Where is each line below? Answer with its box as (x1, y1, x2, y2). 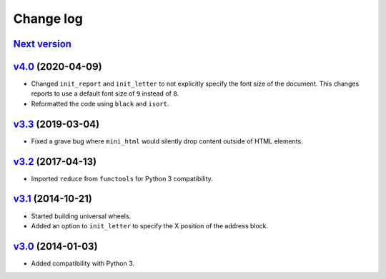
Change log (13, 11, 84, 26)
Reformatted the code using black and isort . (31, 99, 169, 108)
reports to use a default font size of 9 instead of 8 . (31, 89, 179, 98)
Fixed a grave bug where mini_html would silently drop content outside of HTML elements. (31, 136, 303, 146)
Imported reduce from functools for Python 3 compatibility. (31, 174, 214, 183)
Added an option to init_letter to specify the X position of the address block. (31, 221, 269, 230)
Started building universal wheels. (31, 211, 132, 220)
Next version (13, 38, 71, 50)
